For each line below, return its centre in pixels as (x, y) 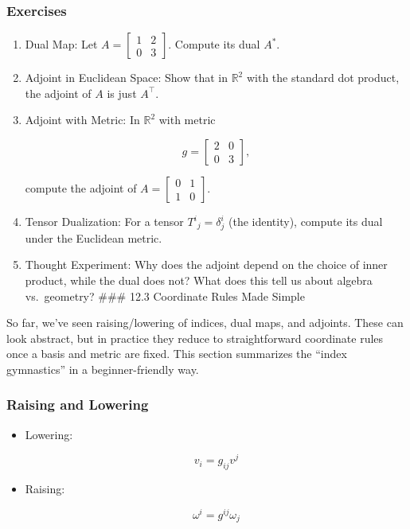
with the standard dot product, (323, 78)
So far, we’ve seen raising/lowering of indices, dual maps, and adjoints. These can (205, 323)
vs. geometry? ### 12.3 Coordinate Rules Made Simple (165, 296)
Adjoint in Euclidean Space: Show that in (126, 78)
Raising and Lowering (78, 405)
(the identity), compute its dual (306, 221)
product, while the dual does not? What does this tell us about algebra (199, 280)
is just (122, 93)
